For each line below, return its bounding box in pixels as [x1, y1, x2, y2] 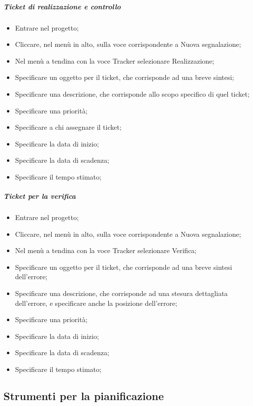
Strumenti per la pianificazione [3, 388, 164, 403]
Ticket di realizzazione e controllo [3, 1, 121, 11]
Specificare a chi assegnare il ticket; [15, 122, 122, 132]
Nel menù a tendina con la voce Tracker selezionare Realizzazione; [15, 55, 215, 66]
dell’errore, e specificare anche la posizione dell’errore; [15, 297, 177, 308]
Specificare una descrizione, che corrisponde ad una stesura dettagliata [15, 288, 228, 298]
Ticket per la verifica [3, 191, 76, 201]
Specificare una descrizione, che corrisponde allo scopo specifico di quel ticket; [15, 88, 250, 99]
